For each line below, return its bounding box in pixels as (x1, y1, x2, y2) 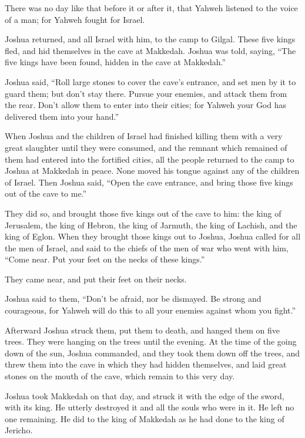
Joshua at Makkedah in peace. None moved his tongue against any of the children (5, 164, 300, 177)
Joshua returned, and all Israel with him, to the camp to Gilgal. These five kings (5, 33, 296, 45)
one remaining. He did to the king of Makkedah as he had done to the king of (5, 412, 284, 424)
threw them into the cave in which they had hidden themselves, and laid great (5, 358, 287, 370)
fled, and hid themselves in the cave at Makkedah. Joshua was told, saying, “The (5, 44, 296, 56)
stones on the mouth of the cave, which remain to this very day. (5, 370, 235, 382)
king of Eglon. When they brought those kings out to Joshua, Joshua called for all (5, 230, 301, 242)
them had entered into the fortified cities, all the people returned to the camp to (5, 153, 294, 165)
